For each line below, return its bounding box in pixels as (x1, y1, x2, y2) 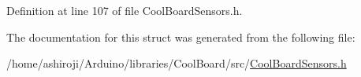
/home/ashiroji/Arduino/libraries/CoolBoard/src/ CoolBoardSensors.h (6, 55, 347, 71)
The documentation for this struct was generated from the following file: (6, 28, 355, 45)
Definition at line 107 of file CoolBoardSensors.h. (6, 2, 243, 18)
